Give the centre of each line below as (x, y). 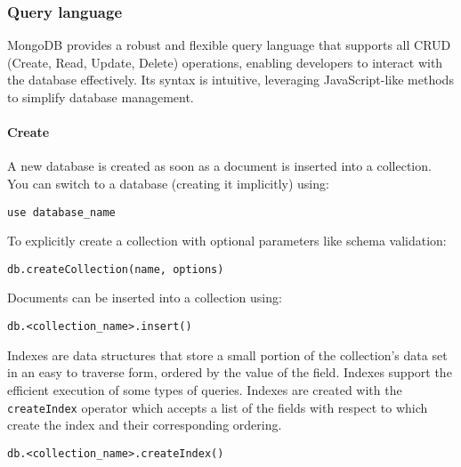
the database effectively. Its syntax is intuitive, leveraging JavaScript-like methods (230, 80)
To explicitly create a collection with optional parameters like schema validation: (227, 241)
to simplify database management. (101, 97)
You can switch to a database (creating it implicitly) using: (168, 183)
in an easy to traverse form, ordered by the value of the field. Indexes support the (230, 372)
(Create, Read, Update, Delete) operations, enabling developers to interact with (225, 62)
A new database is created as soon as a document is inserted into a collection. (219, 166)
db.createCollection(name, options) (116, 269)
